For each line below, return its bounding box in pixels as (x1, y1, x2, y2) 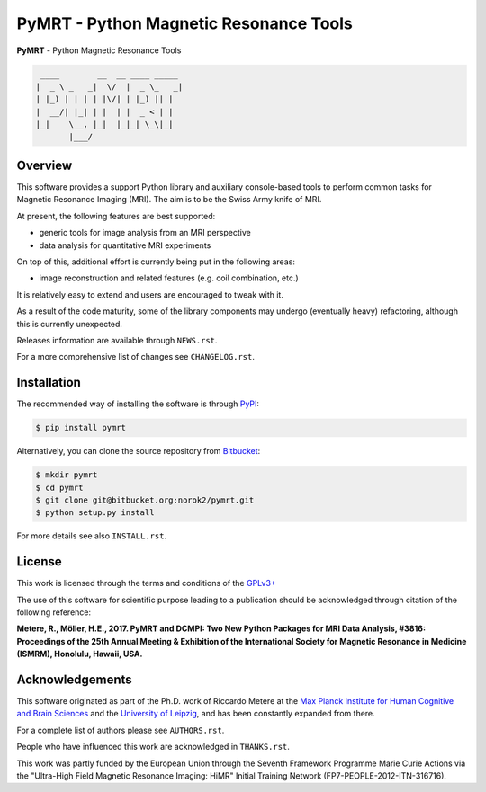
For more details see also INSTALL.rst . (16, 530, 166, 541)
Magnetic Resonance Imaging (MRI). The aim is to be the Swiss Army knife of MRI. (16, 194, 322, 205)
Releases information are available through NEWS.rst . (16, 334, 218, 345)
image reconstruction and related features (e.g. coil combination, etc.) (39, 272, 299, 283)
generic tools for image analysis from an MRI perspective (39, 227, 251, 238)
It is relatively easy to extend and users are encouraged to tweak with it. (16, 289, 283, 300)
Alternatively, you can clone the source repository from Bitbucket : (16, 446, 261, 457)
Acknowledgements (16, 672, 132, 687)
